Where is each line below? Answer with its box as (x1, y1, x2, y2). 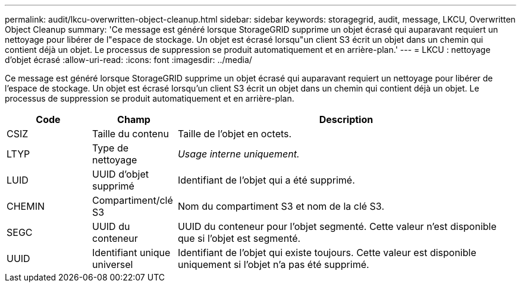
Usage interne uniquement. (177, 148, 300, 160)
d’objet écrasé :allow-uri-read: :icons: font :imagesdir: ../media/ (5, 55, 252, 65)
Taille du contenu (92, 128, 169, 140)
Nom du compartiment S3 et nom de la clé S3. (177, 200, 384, 212)
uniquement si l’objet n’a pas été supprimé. (177, 258, 369, 270)
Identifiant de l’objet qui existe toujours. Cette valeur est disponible (177, 247, 476, 258)
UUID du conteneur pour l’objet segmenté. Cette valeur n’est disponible (177, 220, 497, 232)
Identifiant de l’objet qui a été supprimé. (177, 174, 355, 186)
